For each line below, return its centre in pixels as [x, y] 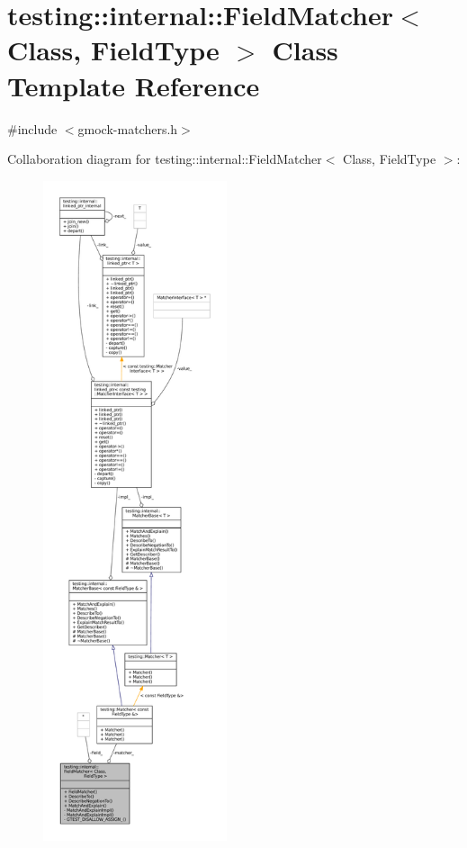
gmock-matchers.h [128, 128]
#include [32, 128]
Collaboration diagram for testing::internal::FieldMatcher [165, 159]
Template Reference [134, 85]
